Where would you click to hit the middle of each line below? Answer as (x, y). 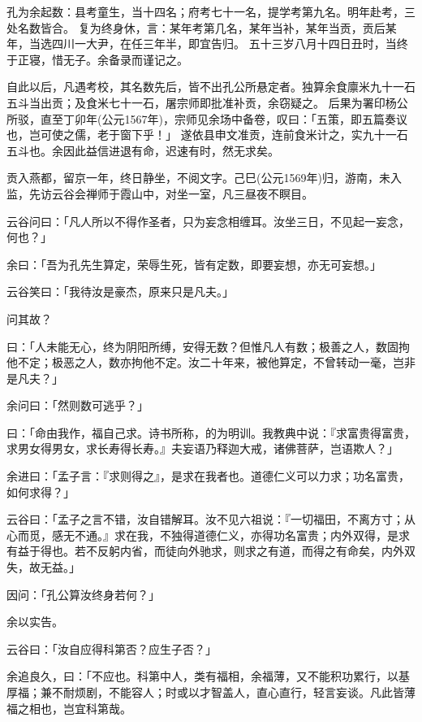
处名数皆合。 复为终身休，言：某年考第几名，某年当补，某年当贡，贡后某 (202, 27)
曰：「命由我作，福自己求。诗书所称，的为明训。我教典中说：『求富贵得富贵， (211, 432)
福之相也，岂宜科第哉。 (69, 708)
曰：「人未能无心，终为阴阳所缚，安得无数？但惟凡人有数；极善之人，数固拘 (208, 346)
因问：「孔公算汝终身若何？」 (83, 594)
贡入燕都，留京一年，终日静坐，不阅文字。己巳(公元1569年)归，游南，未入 (204, 178)
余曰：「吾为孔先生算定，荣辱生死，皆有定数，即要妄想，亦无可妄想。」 (194, 264)
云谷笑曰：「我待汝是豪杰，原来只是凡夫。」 (120, 291)
